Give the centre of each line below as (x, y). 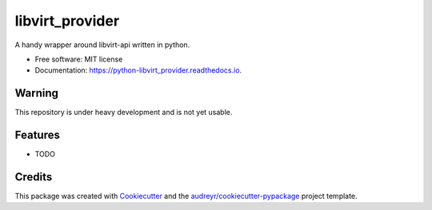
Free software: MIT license (79, 59)
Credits (34, 177)
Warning (37, 93)
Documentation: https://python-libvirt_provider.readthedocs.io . (138, 70)
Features (37, 135)
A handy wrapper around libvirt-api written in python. (102, 45)
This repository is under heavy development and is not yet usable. (124, 113)
